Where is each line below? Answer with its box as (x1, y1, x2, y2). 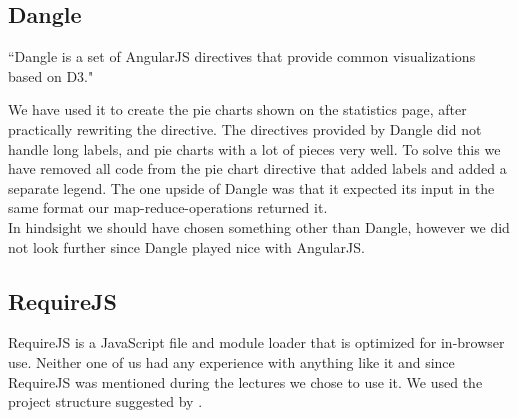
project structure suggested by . (8, 391, 203, 412)
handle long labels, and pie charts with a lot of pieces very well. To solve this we (8, 138, 501, 159)
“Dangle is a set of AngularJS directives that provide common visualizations (8, 46, 476, 67)
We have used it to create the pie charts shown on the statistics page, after (8, 99, 467, 120)
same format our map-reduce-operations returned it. (8, 197, 328, 218)
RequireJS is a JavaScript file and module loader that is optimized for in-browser (8, 332, 505, 353)
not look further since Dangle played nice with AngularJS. (8, 236, 365, 257)
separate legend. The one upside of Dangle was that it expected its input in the (8, 177, 495, 198)
